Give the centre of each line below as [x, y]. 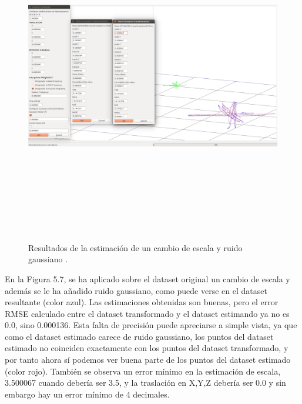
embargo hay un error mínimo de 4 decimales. [87, 394]
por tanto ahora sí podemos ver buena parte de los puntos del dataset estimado [148, 360]
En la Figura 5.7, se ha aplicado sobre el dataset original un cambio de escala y [147, 278]
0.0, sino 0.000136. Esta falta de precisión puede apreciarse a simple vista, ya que [151, 325]
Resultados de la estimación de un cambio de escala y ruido [135, 247]
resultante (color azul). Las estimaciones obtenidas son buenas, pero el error [142, 302]
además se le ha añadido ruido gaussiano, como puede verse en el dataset [136, 290]
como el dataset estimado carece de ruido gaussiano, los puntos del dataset [139, 336]
